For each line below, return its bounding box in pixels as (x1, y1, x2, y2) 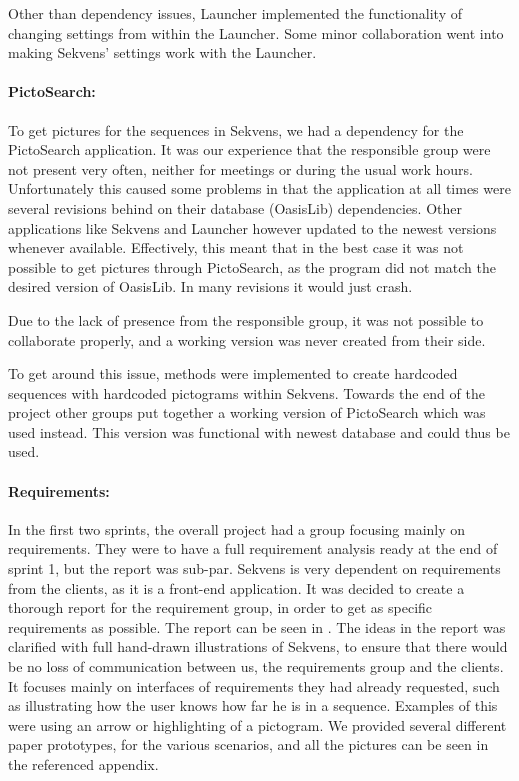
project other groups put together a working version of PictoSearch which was (8, 402, 486, 423)
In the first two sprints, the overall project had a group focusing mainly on (8, 518, 466, 539)
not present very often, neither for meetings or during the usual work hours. (8, 158, 473, 179)
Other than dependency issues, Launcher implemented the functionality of (8, 3, 462, 23)
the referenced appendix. (8, 754, 159, 774)
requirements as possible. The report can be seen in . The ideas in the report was (8, 616, 506, 637)
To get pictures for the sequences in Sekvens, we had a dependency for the (8, 119, 464, 140)
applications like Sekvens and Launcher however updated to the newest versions (8, 217, 497, 238)
